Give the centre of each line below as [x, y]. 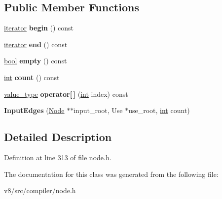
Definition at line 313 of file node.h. [58, 157]
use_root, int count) [159, 110]
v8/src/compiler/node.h [40, 190]
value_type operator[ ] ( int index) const [66, 94]
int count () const [32, 77]
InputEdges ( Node [34, 110]
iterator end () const [36, 44]
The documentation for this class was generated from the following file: [111, 174]
